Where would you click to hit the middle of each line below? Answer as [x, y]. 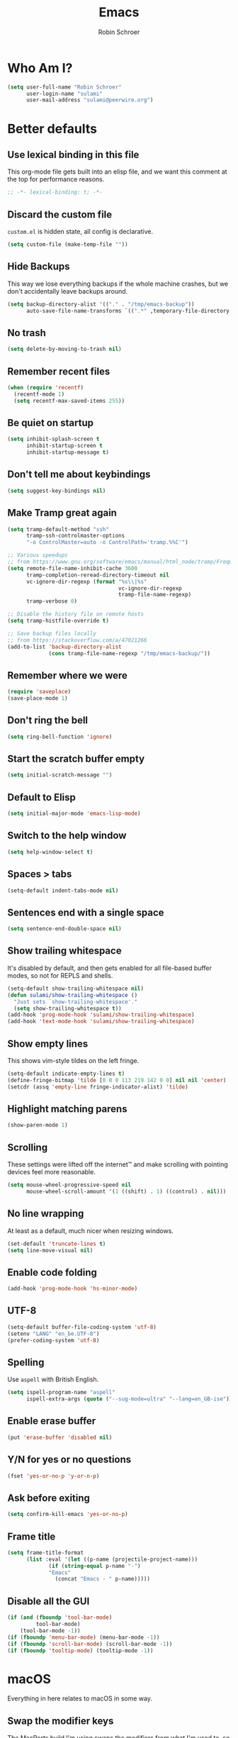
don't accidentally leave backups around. [68, 291]
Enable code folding [52, 1272]
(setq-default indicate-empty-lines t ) [66, 1074]
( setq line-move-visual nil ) [50, 1250]
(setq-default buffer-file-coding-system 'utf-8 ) [82, 1327]
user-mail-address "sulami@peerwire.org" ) [90, 100]
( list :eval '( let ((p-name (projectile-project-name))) [112, 1559]
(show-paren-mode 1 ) [38, 1125]
